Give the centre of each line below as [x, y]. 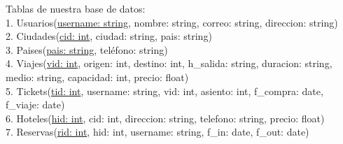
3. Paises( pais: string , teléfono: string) [87, 49]
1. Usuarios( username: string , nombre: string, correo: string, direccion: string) [172, 22]
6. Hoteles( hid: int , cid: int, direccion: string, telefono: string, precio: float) [165, 118]
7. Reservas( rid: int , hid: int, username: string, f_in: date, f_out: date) [157, 132]
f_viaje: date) [35, 105]
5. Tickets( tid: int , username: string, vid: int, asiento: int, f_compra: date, [164, 91]
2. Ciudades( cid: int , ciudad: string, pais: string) [109, 36]
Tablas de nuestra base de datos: [76, 8]
